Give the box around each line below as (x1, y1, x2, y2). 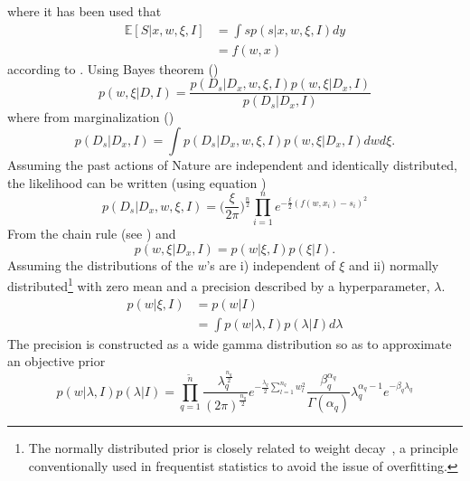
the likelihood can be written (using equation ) (7, 173, 267, 192)
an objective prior (7, 352, 106, 371)
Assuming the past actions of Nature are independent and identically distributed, (7, 155, 457, 174)
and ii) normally (348, 255, 439, 274)
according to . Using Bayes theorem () (7, 59, 219, 78)
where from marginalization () (7, 108, 174, 127)
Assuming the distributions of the (7, 255, 193, 274)
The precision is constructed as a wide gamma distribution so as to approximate (7, 334, 452, 353)
